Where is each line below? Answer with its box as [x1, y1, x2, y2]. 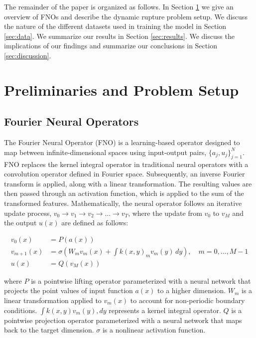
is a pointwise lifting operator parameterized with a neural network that [31, 275, 251, 286]
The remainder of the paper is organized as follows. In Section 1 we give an [4, 1, 234, 11]
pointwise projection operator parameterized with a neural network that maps [4, 315, 242, 325]
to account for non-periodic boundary [130, 295, 245, 305]
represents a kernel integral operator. [109, 305, 221, 315]
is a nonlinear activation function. [102, 325, 206, 335]
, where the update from [128, 207, 202, 218]
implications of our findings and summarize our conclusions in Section [4, 40, 217, 51]
